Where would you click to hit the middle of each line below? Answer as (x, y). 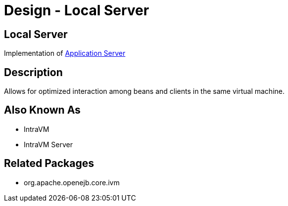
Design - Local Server (77, 10)
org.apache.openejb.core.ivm (72, 182)
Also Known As (42, 110)
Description (33, 72)
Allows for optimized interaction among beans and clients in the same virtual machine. (144, 91)
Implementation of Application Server (65, 53)
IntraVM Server (48, 144)
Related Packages (49, 164)
